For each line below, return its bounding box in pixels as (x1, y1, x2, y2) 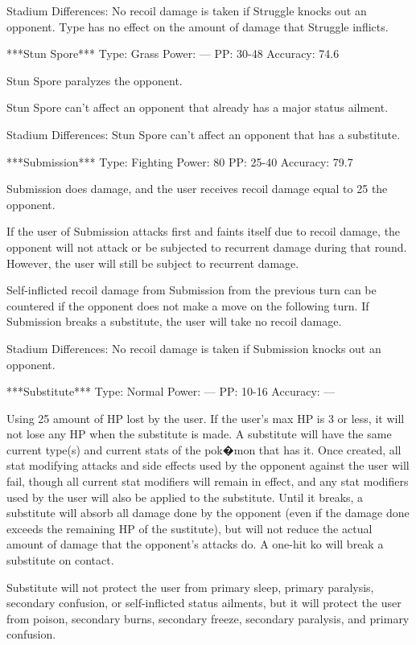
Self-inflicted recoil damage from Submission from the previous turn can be (6, 281, 377, 298)
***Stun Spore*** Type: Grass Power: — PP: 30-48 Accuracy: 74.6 (6, 45, 340, 62)
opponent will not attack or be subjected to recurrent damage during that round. (6, 238, 407, 255)
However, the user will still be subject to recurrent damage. (6, 254, 299, 271)
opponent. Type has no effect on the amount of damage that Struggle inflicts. (6, 18, 389, 35)
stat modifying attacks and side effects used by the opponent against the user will (6, 457, 410, 474)
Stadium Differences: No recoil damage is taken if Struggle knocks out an (6, 2, 367, 18)
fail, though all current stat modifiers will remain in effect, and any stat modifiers (6, 473, 409, 490)
